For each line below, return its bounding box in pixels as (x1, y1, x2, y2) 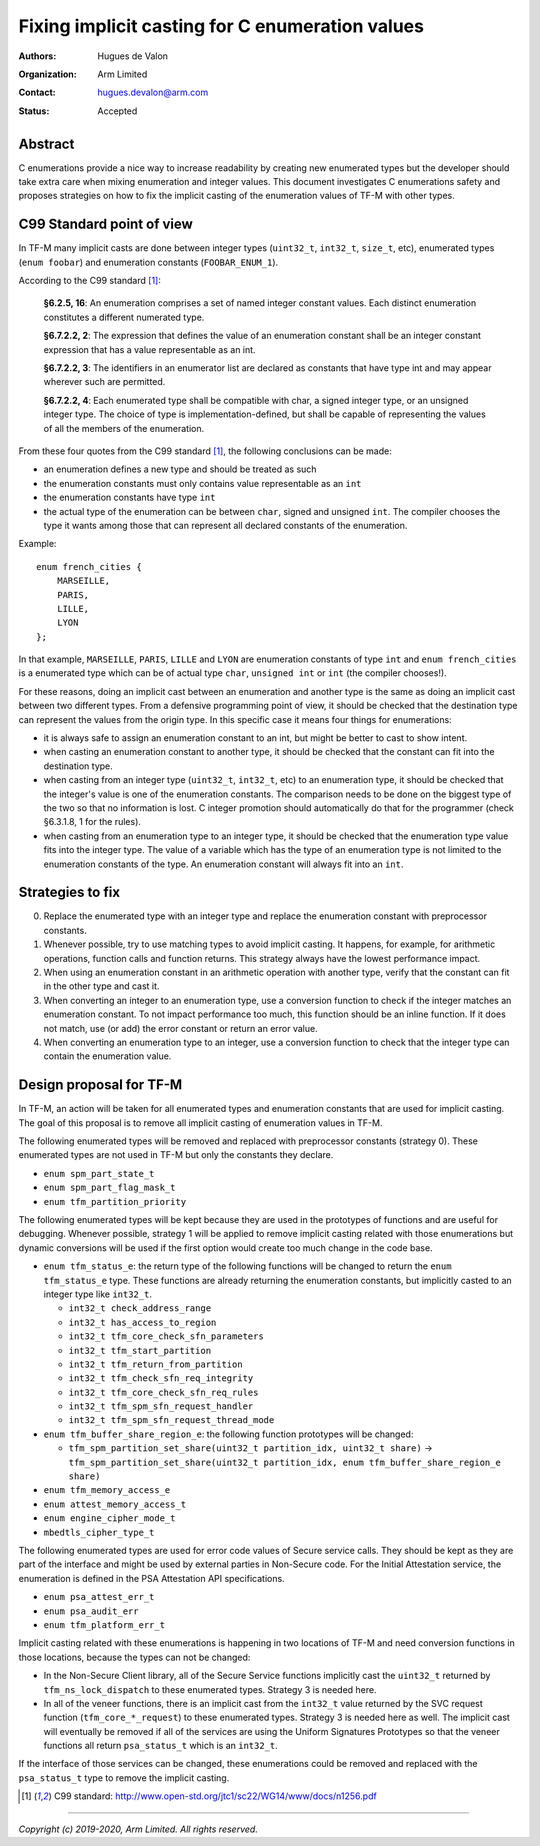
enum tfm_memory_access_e (43, 1485, 171, 1496)
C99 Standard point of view (18, 216, 194, 233)
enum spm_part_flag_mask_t (43, 1182, 176, 1194)
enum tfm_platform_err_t (43, 1619, 165, 1630)
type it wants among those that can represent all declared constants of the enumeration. (43, 519, 408, 531)
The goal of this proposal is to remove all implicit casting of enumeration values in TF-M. (18, 1116, 383, 1129)
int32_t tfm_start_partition (68, 1345, 212, 1356)
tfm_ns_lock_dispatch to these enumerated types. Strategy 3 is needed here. (43, 1683, 377, 1695)
